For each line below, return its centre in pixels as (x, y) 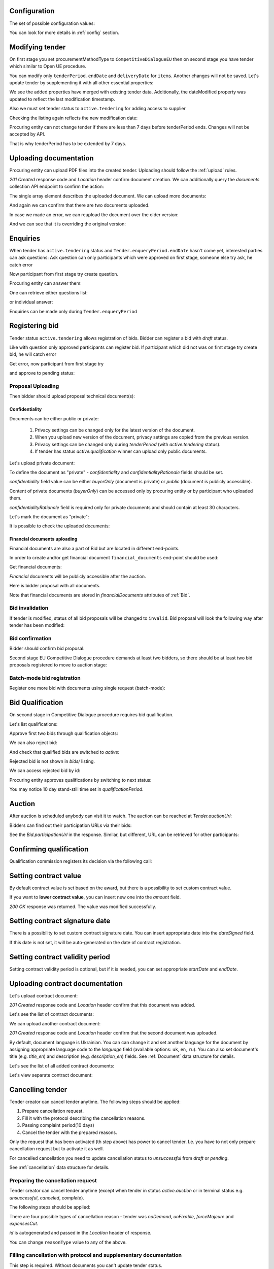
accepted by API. (27, 134)
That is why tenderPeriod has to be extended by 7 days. (68, 143)
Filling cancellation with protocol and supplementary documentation (96, 1255)
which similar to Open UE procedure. (48, 66)
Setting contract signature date (60, 921)
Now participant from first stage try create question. (64, 274)
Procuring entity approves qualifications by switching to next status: (80, 780)
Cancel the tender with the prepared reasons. (70, 1132)
